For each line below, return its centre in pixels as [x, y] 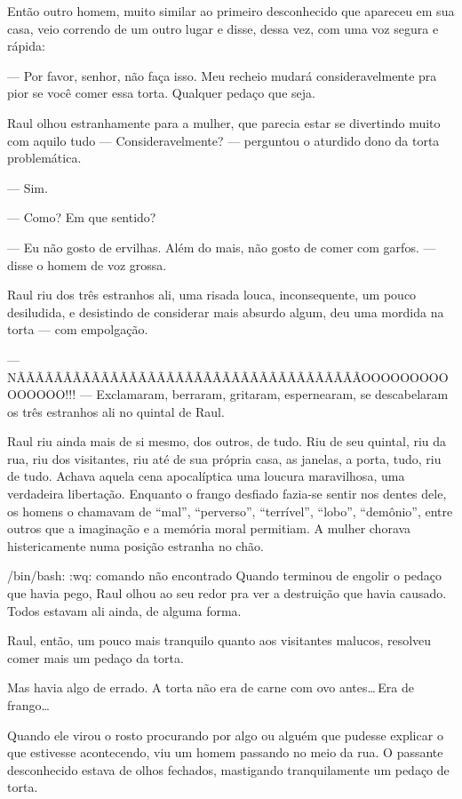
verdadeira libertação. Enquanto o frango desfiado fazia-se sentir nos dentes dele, [227, 494]
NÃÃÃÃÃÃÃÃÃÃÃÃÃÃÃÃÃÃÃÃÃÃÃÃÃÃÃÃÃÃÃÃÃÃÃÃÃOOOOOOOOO [228, 376]
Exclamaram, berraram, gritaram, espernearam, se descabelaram [272, 394]
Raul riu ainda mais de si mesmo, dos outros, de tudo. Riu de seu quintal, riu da [227, 441]
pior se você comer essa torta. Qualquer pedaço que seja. [161, 93]
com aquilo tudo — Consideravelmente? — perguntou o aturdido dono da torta [223, 140]
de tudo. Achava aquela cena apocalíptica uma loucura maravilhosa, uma [206, 476]
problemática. [44, 158]
